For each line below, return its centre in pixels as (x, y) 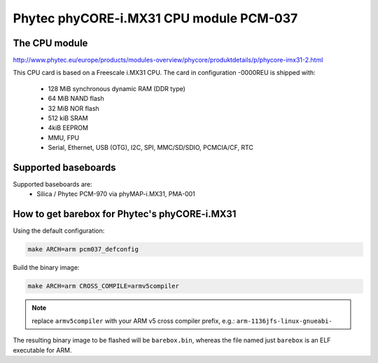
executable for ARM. (42, 350)
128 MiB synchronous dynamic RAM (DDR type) (117, 88)
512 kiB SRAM (68, 118)
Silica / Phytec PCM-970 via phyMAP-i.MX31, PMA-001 (116, 194)
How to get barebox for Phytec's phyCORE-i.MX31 (125, 214)
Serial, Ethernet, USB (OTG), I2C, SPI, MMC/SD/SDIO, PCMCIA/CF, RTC (150, 148)
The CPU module (50, 43)
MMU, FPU (64, 137)
